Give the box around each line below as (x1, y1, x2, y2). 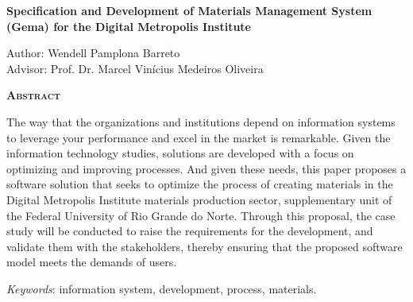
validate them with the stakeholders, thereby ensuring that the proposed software (6, 238, 403, 254)
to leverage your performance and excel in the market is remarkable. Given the (6, 129, 391, 145)
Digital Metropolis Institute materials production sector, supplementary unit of (6, 191, 392, 207)
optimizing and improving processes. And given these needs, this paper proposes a (6, 160, 407, 176)
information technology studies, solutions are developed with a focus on (6, 145, 354, 161)
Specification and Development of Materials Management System (6, 2, 372, 18)
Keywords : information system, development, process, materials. (6, 280, 317, 296)
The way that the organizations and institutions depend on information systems (6, 113, 396, 130)
